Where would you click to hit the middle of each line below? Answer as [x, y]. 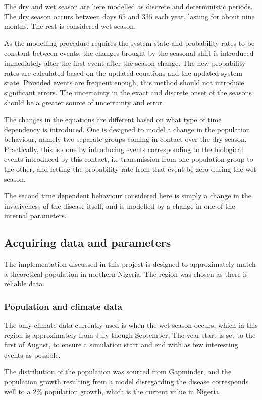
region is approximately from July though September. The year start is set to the [130, 335]
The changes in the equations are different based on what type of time [113, 119]
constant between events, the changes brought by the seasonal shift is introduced [129, 53]
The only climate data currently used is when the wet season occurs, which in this [131, 325]
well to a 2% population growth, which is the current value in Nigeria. [113, 391]
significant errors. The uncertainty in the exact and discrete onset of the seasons [128, 92]
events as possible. [32, 354]
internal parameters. [35, 215]
